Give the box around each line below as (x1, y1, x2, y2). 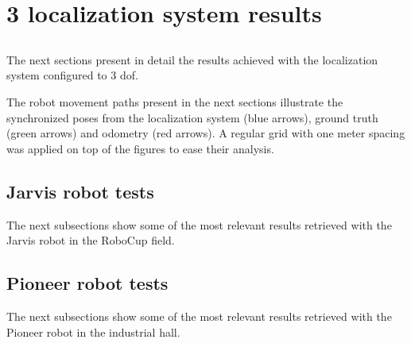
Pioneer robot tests (6, 271, 169, 295)
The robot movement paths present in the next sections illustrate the (6, 93, 343, 110)
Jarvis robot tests (6, 179, 154, 203)
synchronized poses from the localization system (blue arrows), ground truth (6, 109, 378, 125)
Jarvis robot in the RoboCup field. (6, 232, 175, 249)
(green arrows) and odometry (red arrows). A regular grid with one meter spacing (6, 125, 405, 141)
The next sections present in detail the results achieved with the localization (6, 51, 378, 67)
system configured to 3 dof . (6, 67, 138, 83)
